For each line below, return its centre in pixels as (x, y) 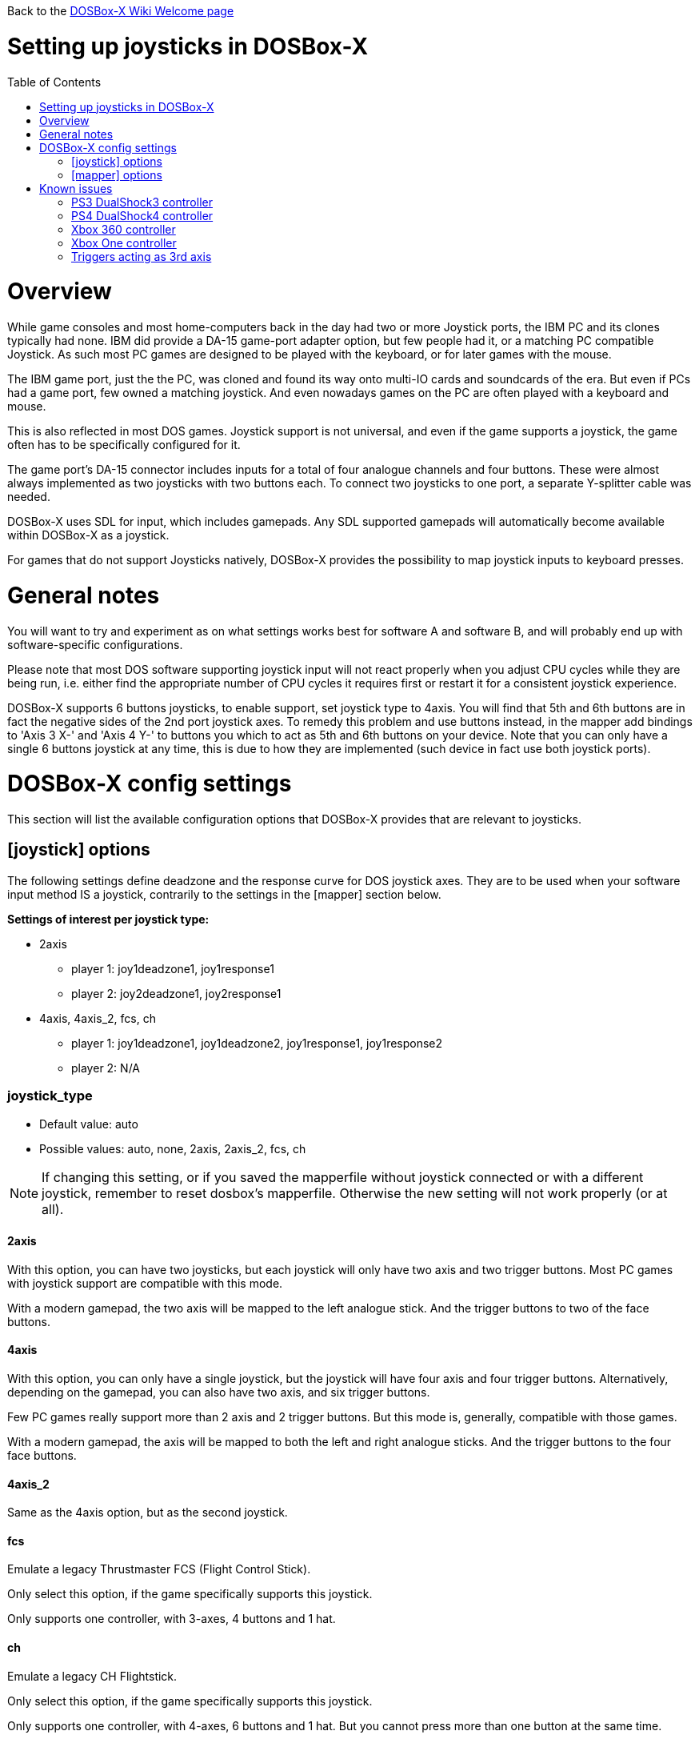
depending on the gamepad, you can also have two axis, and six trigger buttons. (219, 1392)
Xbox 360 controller (124, 229)
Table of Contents (54, 82)
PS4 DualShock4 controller (142, 215)
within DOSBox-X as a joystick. (88, 535)
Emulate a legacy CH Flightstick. (92, 1676)
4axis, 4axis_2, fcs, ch (98, 1018)
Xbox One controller (124, 242)
